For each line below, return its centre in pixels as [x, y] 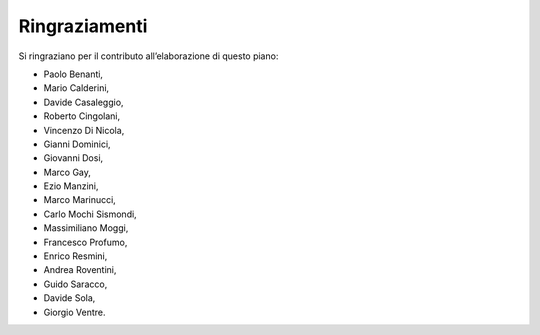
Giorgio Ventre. [74, 312]
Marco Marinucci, [80, 200]
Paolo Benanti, [73, 74]
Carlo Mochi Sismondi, [90, 214]
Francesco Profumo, [85, 242]
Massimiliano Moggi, [86, 228]
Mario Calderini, [76, 88]
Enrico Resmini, [75, 256]
